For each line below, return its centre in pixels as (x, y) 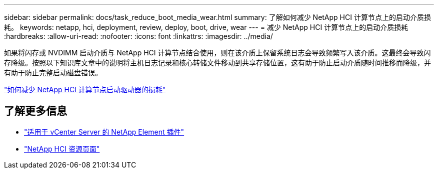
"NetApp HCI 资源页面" (62, 149)
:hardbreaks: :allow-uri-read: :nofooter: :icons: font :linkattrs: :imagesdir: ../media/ (138, 36)
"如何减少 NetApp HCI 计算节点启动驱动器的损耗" (85, 89)
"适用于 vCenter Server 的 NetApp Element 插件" (104, 132)
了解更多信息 (35, 111)
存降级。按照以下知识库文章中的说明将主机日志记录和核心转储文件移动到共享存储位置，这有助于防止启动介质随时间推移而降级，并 (217, 63)
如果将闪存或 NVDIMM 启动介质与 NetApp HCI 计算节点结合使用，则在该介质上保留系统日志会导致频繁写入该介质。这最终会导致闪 (217, 53)
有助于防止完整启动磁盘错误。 (53, 73)
